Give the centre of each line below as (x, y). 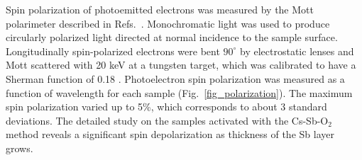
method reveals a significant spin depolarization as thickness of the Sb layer (170, 134)
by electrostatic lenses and (297, 51)
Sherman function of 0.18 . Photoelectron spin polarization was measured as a (175, 78)
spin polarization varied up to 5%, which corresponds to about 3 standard (166, 107)
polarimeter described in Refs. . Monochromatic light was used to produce (168, 23)
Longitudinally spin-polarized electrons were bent (113, 51)
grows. (20, 148)
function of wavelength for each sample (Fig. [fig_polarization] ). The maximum (179, 92)
